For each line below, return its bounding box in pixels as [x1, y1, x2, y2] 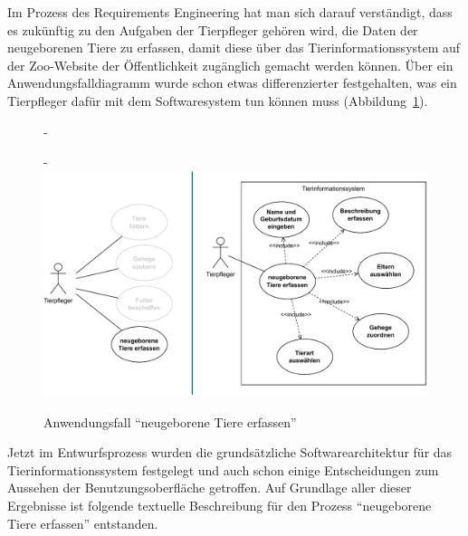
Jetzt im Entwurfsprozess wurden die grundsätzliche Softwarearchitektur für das [7, 443, 453, 462]
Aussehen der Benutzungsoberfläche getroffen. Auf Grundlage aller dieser [7, 478, 412, 497]
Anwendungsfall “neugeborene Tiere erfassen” [43, 412, 297, 431]
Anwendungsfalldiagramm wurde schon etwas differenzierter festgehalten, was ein [7, 73, 457, 92]
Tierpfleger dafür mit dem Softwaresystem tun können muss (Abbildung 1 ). [7, 91, 428, 110]
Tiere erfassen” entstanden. [7, 513, 158, 532]
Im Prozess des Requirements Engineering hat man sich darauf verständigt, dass [7, 3, 453, 21]
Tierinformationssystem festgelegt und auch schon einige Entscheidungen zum [7, 460, 439, 479]
